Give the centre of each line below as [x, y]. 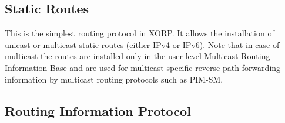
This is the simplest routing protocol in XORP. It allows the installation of [140, 33]
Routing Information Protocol [98, 110]
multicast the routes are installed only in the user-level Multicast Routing [138, 56]
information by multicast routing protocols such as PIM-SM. [114, 79]
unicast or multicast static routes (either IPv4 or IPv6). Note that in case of [142, 44]
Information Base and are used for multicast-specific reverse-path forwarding [143, 67]
